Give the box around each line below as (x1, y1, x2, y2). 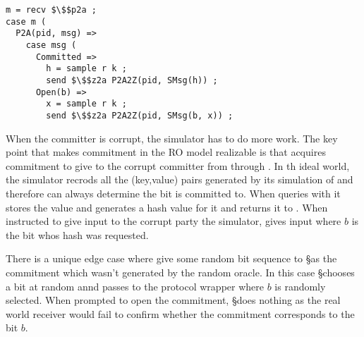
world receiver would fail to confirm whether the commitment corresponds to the (6, 306, 355, 321)
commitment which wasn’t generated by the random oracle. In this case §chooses (6, 264, 355, 279)
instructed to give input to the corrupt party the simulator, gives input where (6, 214, 341, 228)
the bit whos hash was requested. (6, 227, 149, 242)
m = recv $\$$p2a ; (6, 5, 97, 15)
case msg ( (25, 39, 77, 50)
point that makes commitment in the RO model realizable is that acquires (6, 145, 326, 159)
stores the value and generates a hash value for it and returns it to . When (6, 200, 328, 214)
